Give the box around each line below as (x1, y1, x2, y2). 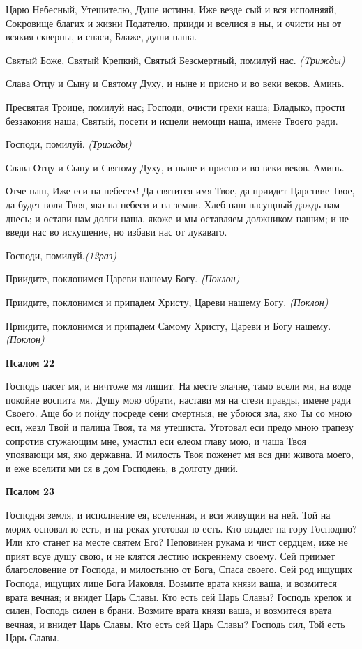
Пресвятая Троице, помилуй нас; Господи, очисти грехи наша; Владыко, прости (6, 99, 345, 114)
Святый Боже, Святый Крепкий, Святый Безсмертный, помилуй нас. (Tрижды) (6, 52, 345, 67)
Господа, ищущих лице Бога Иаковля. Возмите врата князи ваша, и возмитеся (6, 576, 337, 590)
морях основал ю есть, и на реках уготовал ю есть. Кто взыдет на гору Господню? (6, 521, 357, 535)
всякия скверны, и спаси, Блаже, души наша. (6, 29, 197, 44)
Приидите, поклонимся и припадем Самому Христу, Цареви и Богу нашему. (6, 318, 331, 333)
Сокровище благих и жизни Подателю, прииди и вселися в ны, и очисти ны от (6, 15, 342, 30)
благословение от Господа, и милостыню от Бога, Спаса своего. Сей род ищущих (6, 562, 353, 577)
